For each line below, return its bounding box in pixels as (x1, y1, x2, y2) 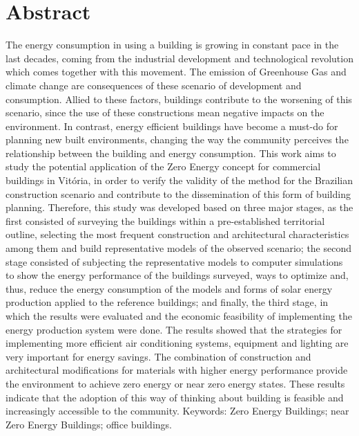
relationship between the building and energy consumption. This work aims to (6, 145, 336, 160)
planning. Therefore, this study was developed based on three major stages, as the (6, 200, 353, 215)
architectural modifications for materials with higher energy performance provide (6, 363, 348, 377)
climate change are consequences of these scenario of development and (6, 78, 302, 92)
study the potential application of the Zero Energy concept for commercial (6, 159, 321, 174)
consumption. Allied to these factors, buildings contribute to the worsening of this (6, 91, 352, 106)
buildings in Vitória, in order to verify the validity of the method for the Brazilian (6, 173, 353, 188)
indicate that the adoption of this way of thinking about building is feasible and (6, 390, 344, 404)
